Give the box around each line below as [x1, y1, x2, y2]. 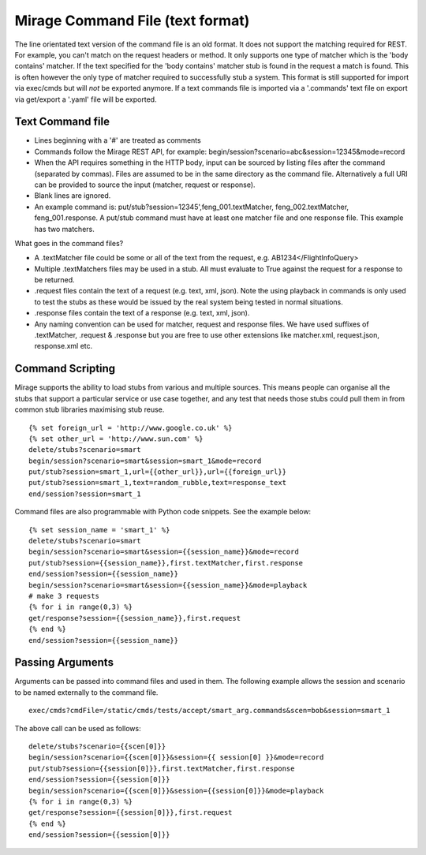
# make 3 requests [28, 592, 100, 600]
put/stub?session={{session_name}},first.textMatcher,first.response [28, 558, 304, 567]
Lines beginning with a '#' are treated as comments [34, 136, 201, 145]
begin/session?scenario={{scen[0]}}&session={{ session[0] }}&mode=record [28, 753, 324, 762]
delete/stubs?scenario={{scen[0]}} [28, 742, 166, 751]
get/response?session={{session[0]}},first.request [28, 808, 233, 817]
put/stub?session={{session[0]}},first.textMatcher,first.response [28, 764, 295, 773]
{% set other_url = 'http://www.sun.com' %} [28, 434, 204, 443]
